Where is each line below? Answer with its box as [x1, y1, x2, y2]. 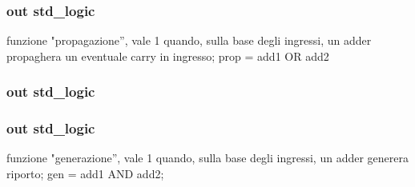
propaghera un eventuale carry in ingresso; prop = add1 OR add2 [6, 47, 329, 64]
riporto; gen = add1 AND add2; [6, 165, 164, 182]
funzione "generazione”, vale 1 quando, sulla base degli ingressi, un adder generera [6, 149, 409, 166]
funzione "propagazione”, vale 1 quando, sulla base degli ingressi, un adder [6, 32, 372, 49]
